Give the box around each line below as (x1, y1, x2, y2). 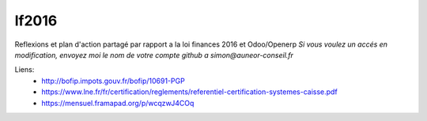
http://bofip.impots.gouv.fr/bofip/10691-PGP (41, 76, 185, 85)
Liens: (14, 65, 35, 74)
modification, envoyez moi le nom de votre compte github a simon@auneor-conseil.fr (14, 50, 294, 59)
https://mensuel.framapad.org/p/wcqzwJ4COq (41, 98, 195, 108)
